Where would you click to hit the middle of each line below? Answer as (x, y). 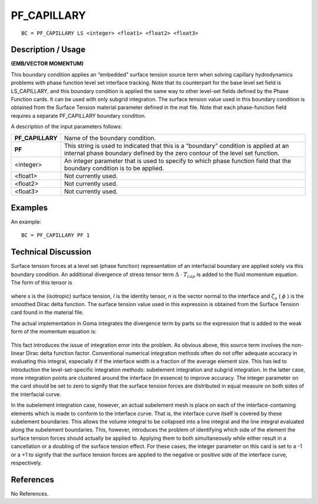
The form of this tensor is (42, 283)
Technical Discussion (51, 252)
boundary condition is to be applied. (114, 168)
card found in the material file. (47, 313)
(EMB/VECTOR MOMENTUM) (47, 64)
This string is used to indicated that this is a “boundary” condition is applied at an (176, 145)
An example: (26, 222)
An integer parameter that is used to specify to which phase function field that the (178, 161)
